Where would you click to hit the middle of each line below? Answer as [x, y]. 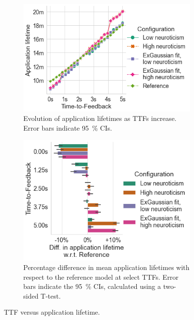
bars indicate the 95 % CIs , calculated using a [92, 286]
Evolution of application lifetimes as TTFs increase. [100, 118]
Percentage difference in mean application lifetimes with [106, 267]
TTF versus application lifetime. [52, 312]
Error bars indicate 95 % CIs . [68, 127]
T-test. [51, 295]
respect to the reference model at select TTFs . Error [101, 277]
